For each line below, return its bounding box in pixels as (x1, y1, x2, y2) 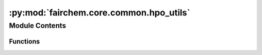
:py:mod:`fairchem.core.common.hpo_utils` (9, 7, 190, 18)
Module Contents (9, 21, 66, 30)
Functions (9, 37, 40, 45)
